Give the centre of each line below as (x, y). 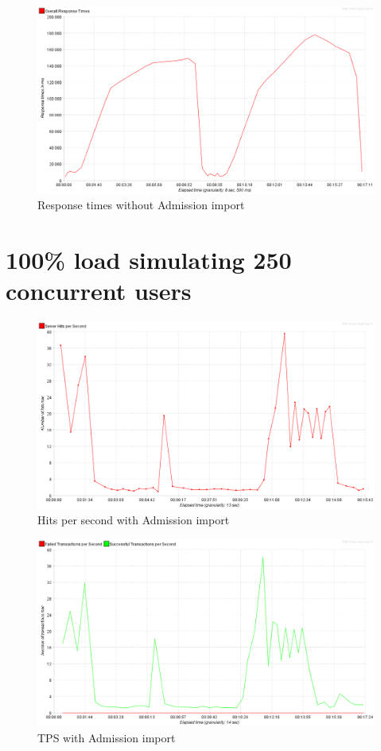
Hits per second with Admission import (134, 520)
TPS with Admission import (107, 738)
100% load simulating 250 (149, 259)
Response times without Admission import (141, 205)
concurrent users (99, 291)
